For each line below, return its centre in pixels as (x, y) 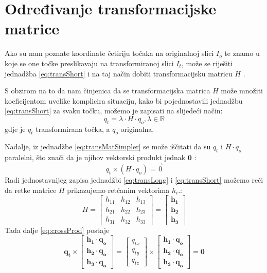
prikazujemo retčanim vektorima (118, 190)
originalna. (137, 129)
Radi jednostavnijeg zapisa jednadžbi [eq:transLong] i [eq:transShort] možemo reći (134, 180)
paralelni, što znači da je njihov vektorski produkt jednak (95, 157)
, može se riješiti (207, 63)
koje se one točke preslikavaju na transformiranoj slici (89, 63)
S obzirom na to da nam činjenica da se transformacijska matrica (108, 91)
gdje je (15, 129)
